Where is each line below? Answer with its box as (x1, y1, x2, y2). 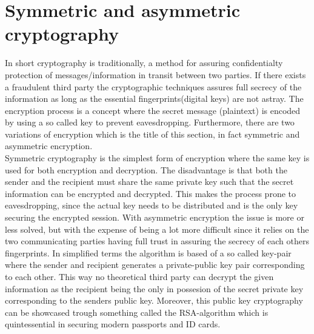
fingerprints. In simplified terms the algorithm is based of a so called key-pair (5, 246, 292, 259)
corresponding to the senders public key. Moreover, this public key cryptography (5, 294, 303, 307)
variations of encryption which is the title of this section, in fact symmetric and (5, 127, 300, 140)
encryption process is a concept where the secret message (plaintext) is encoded (5, 104, 301, 116)
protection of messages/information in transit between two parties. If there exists (5, 68, 306, 81)
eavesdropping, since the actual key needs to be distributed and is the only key (5, 199, 298, 212)
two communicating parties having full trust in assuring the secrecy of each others (5, 235, 309, 247)
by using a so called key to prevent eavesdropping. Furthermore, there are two (5, 116, 295, 129)
